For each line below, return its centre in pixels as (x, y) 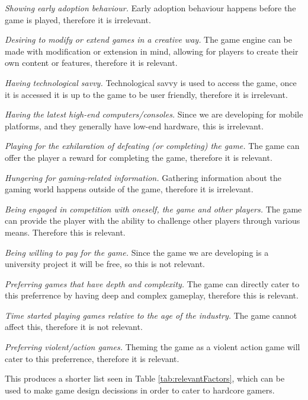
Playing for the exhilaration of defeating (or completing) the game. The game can (152, 146)
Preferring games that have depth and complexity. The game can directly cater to (152, 283)
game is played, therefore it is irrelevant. (78, 19)
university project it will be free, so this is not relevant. (105, 264)
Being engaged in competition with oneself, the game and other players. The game (153, 209)
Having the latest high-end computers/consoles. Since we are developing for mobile (154, 114)
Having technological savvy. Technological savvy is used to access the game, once (151, 82)
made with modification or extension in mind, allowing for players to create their (152, 51)
